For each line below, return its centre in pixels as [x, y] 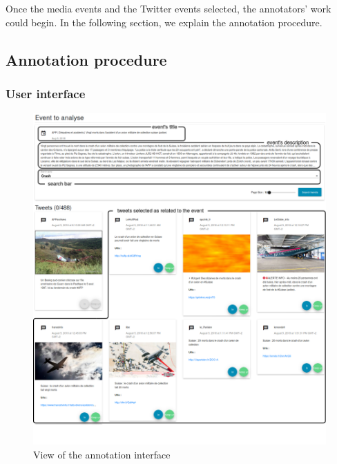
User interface [46, 93]
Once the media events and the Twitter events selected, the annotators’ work [168, 8]
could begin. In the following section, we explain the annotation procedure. [164, 22]
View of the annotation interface [102, 455]
